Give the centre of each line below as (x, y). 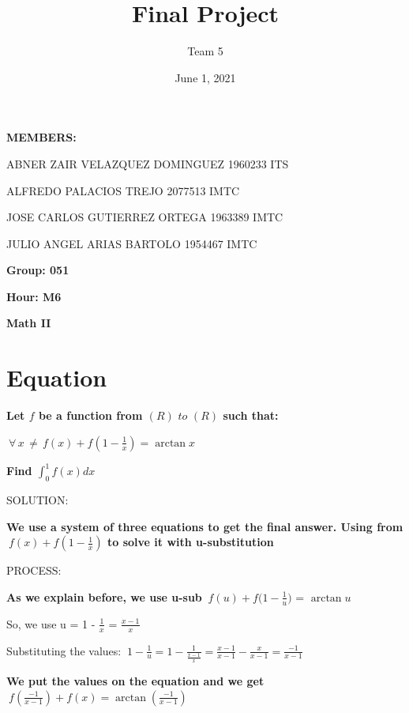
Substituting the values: (64, 650)
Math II (29, 323)
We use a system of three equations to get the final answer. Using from (205, 526)
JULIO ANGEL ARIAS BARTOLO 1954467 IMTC (132, 243)
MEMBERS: (41, 137)
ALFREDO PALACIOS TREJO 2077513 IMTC (123, 190)
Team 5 (205, 51)
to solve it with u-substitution (191, 542)
